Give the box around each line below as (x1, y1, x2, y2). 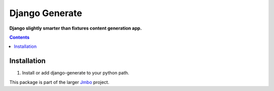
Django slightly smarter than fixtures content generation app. (9, 25, 142, 31)
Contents (9, 34, 30, 40)
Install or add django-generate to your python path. (22, 70, 129, 76)
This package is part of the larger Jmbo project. (9, 79, 110, 85)
